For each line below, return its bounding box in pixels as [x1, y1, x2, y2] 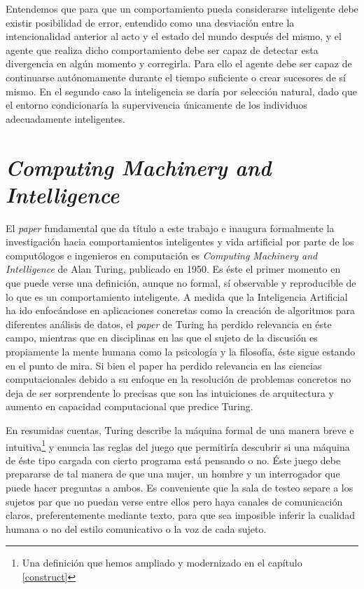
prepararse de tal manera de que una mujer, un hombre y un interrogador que [6, 466, 340, 481]
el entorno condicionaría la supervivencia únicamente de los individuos [6, 97, 307, 112]
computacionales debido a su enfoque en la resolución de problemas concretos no [6, 372, 351, 386]
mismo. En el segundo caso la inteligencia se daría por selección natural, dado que [6, 83, 357, 98]
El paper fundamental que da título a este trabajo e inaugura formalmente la [6, 220, 335, 235]
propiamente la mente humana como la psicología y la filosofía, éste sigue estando [6, 344, 356, 358]
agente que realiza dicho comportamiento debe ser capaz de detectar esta [6, 42, 318, 57]
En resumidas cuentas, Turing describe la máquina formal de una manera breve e [6, 422, 354, 437]
